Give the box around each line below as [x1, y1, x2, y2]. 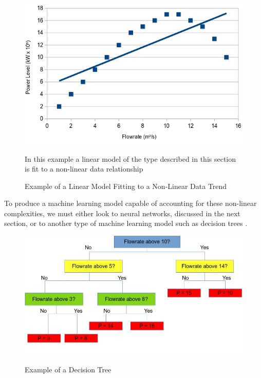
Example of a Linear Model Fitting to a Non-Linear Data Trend [25, 180, 227, 191]
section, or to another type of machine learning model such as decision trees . [4, 218, 248, 229]
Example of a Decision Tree [25, 364, 111, 374]
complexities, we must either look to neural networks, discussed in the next [4, 207, 240, 218]
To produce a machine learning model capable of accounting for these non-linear [4, 198, 257, 209]
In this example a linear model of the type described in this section [25, 153, 236, 164]
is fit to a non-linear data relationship [25, 163, 143, 174]
